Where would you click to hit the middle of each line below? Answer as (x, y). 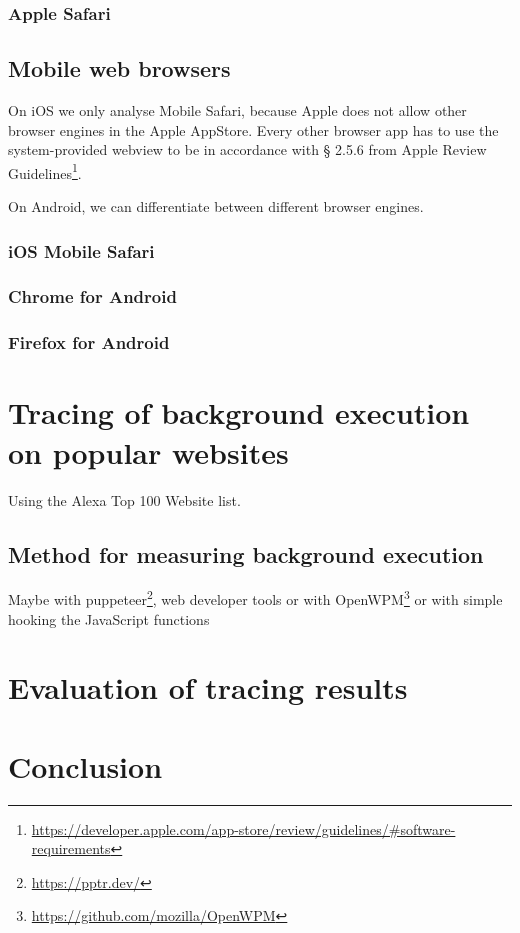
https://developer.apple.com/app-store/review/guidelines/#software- (243, 828)
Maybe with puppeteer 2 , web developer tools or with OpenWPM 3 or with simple (255, 597)
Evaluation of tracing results (208, 687)
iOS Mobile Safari (81, 250)
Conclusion (85, 765)
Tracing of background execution (239, 412)
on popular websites (148, 451)
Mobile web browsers (119, 68)
